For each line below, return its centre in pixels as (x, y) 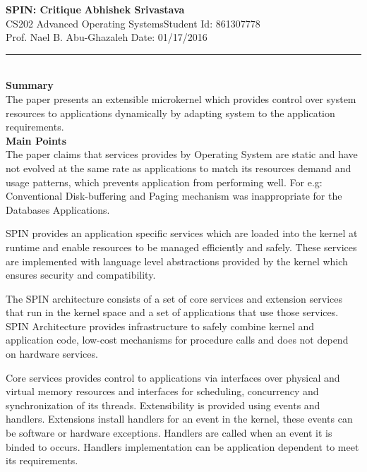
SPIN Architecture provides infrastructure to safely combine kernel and (160, 326)
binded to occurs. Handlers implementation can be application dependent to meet (182, 446)
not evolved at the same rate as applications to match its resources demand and (179, 168)
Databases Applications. (58, 209)
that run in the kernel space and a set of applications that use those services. (172, 312)
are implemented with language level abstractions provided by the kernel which (177, 261)
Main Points (36, 140)
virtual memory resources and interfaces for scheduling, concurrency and (162, 391)
